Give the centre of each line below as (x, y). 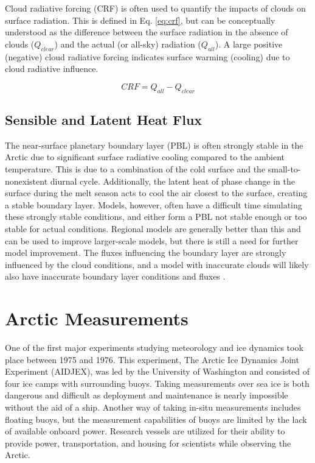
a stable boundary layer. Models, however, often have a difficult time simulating (154, 204)
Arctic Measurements (97, 318)
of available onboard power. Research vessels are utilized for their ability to (145, 431)
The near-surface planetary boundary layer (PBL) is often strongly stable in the (154, 145)
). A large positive (249, 44)
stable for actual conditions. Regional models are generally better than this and (153, 228)
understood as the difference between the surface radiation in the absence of (147, 32)
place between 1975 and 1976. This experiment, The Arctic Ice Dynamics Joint (152, 359)
